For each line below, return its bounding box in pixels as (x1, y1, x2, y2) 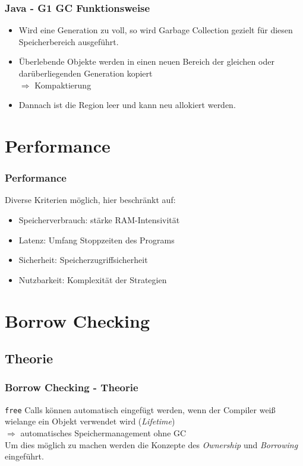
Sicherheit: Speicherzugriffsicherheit (18, 253, 148, 266)
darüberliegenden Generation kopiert (18, 67, 153, 79)
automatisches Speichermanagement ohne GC (20, 426, 187, 439)
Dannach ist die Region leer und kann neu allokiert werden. (18, 99, 236, 111)
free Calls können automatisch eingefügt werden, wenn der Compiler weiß (5, 403, 276, 416)
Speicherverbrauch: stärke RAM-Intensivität (18, 213, 180, 226)
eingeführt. (5, 450, 44, 462)
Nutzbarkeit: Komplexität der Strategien (18, 273, 167, 286)
